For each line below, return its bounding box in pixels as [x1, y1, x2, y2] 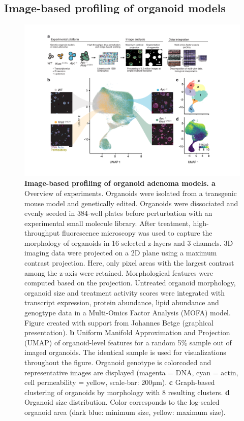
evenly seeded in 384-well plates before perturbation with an [24, 208, 212, 218]
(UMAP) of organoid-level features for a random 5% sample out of [24, 337, 232, 347]
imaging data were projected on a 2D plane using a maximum [24, 247, 217, 258]
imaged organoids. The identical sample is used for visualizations [24, 347, 226, 358]
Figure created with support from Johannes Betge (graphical [24, 317, 213, 328]
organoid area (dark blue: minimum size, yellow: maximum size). [24, 406, 226, 417]
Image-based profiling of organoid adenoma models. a [24, 178, 216, 188]
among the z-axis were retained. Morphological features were [24, 267, 213, 278]
